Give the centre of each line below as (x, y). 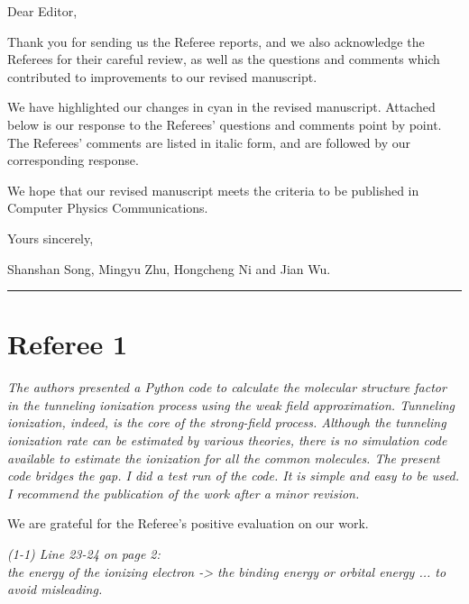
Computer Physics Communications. (108, 208)
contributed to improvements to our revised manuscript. (162, 76)
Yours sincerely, (51, 238)
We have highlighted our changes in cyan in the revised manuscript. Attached (221, 107)
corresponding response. (73, 160)
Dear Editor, (42, 11)
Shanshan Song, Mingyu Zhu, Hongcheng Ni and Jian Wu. (169, 268)
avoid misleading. (55, 589)
